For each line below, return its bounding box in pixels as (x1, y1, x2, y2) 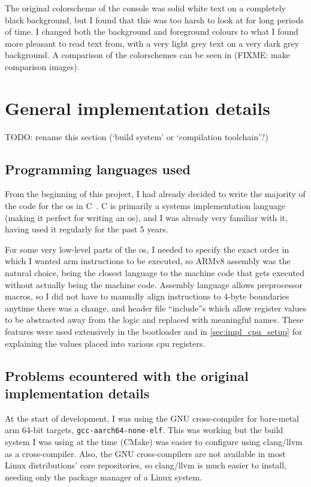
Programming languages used (5, 159, 191, 178)
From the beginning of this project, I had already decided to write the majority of (5, 187, 306, 200)
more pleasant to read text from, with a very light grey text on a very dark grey (5, 37, 300, 49)
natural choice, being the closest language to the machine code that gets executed (5, 267, 304, 279)
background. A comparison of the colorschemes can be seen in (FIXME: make (5, 49, 290, 61)
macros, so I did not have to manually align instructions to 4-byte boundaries (5, 290, 289, 303)
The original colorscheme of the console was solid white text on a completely (5, 2, 286, 14)
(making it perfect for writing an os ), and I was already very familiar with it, (5, 211, 288, 223)
